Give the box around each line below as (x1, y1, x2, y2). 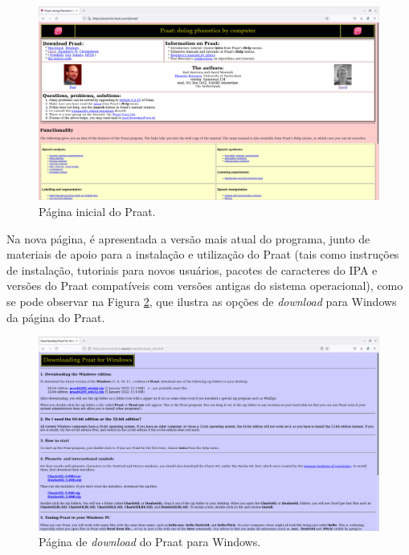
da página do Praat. (6, 308, 105, 325)
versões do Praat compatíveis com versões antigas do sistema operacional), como (6, 277, 403, 294)
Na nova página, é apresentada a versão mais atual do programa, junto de (6, 230, 370, 247)
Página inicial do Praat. (39, 202, 156, 219)
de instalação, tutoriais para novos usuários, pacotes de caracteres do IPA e (6, 261, 378, 278)
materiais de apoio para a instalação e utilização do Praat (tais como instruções (6, 246, 399, 263)
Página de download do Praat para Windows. (39, 533, 261, 550)
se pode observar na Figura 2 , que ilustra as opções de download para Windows (6, 292, 397, 309)
